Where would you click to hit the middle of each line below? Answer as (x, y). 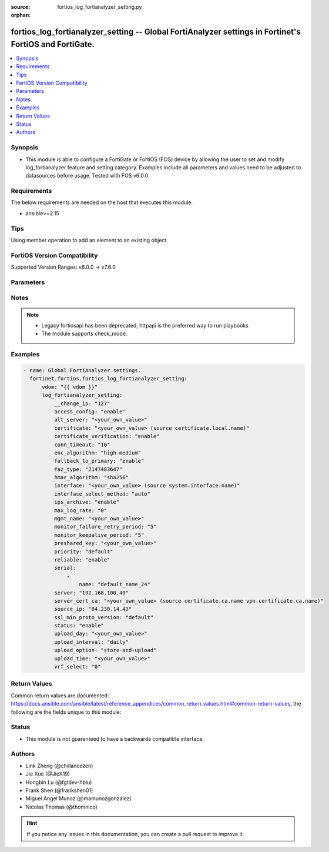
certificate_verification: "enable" (107, 436)
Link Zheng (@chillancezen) (59, 766)
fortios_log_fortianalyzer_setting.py (100, 7)
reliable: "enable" (82, 559)
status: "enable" (79, 626)
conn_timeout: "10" (82, 445)
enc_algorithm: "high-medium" (97, 452)
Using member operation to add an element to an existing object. (90, 240)
